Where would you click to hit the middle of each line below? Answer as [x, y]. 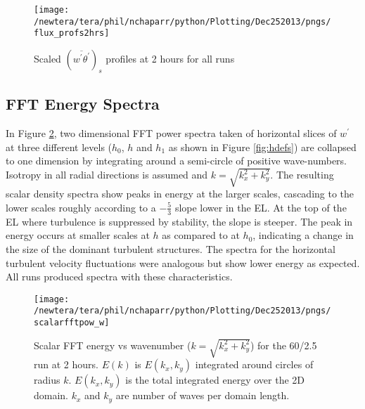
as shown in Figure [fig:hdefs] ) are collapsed [262, 147]
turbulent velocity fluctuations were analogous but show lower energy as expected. [183, 262]
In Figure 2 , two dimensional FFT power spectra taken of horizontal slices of [171, 132]
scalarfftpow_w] [72, 323]
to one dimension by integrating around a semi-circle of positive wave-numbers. [177, 161]
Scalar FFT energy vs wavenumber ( [113, 345]
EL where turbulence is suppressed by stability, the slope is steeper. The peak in [179, 221]
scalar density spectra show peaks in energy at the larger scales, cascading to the [180, 194]
